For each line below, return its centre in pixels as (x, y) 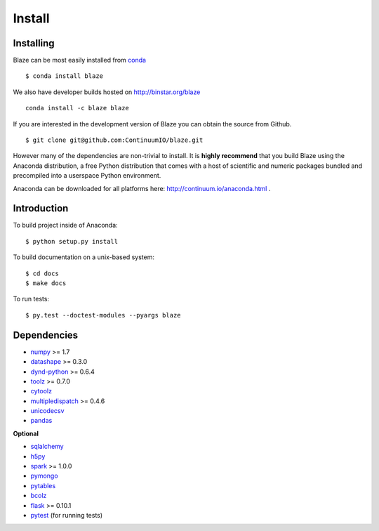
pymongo (45, 476)
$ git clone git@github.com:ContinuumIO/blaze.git (114, 140)
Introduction (41, 208)
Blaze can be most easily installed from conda (80, 60)
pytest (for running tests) (67, 515)
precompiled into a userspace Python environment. (87, 176)
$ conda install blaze (65, 76)
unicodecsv (47, 411)
